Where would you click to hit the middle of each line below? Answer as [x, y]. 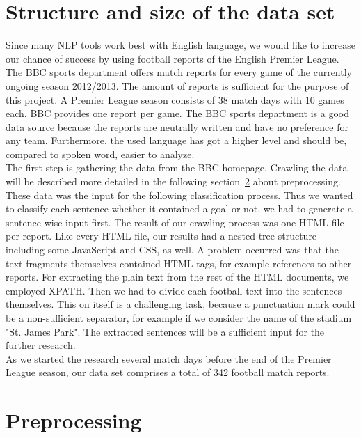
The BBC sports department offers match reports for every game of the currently [179, 72]
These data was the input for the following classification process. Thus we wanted [179, 195]
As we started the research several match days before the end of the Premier [169, 358]
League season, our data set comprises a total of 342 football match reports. [168, 372]
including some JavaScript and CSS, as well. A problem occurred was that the [172, 250]
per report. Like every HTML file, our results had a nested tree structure [161, 236]
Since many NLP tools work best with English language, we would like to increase [181, 45]
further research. [41, 345]
